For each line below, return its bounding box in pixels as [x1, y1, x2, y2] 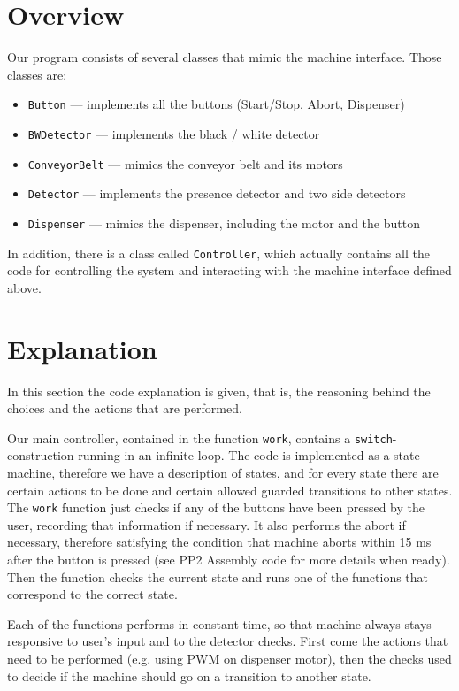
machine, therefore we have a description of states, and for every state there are [7, 464, 439, 481]
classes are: [7, 65, 67, 83]
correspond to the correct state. [7, 585, 178, 603]
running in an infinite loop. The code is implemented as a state [78, 446, 420, 465]
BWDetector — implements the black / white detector [27, 124, 320, 142]
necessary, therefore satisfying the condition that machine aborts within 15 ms [7, 533, 432, 551]
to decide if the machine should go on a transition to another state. [7, 666, 371, 685]
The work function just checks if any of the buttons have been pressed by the [7, 498, 425, 517]
